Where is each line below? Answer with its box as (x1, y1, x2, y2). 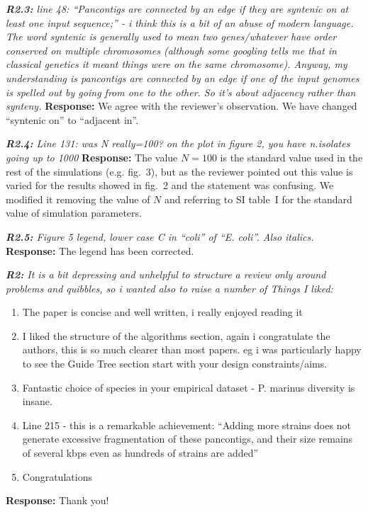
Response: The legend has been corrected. (6, 243, 194, 258)
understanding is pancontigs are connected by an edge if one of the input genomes (6, 70, 359, 85)
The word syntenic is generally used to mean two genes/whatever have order (6, 29, 337, 44)
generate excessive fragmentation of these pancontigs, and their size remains (22, 431, 353, 446)
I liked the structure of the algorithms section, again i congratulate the (22, 328, 330, 343)
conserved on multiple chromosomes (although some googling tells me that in (6, 42, 337, 57)
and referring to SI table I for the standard (165, 191, 352, 206)
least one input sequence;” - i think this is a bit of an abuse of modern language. (6, 15, 354, 30)
